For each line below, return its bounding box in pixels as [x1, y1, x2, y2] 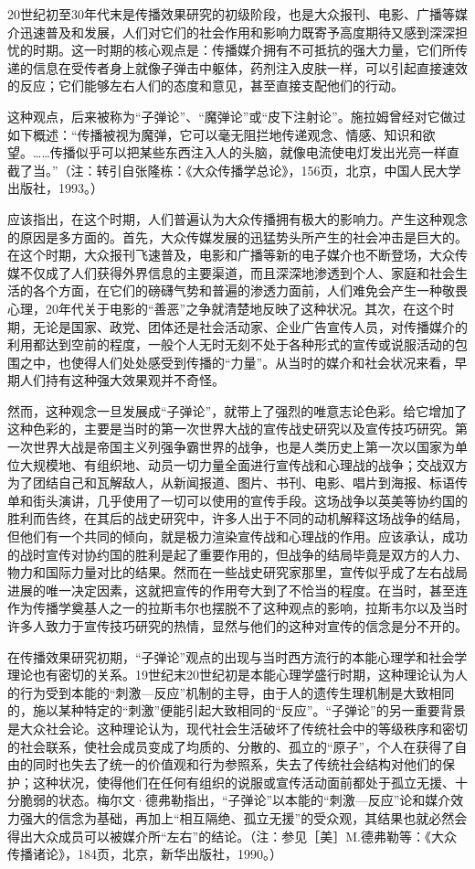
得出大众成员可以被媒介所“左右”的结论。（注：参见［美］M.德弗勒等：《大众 [7, 826, 457, 845]
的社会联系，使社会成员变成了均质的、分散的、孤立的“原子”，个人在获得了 [7, 736, 455, 756]
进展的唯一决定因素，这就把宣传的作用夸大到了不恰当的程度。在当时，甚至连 [7, 580, 468, 599]
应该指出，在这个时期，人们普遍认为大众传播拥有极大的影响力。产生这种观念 [7, 209, 468, 228]
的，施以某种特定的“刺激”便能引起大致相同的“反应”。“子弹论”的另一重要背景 [7, 701, 466, 720]
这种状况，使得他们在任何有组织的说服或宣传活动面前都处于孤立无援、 [32, 772, 455, 791]
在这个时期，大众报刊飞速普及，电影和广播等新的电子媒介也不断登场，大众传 [7, 245, 468, 264]
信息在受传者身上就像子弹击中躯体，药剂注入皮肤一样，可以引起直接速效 [32, 58, 468, 77]
